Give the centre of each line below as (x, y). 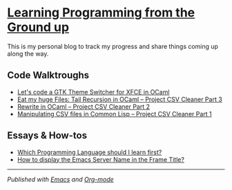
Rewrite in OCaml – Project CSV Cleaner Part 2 (84, 106)
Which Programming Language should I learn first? (89, 152)
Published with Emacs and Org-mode (60, 179)
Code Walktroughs (48, 75)
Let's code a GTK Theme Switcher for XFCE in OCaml (93, 92)
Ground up (38, 27)
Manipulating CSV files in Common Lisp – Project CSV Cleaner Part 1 (114, 114)
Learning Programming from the (101, 13)
